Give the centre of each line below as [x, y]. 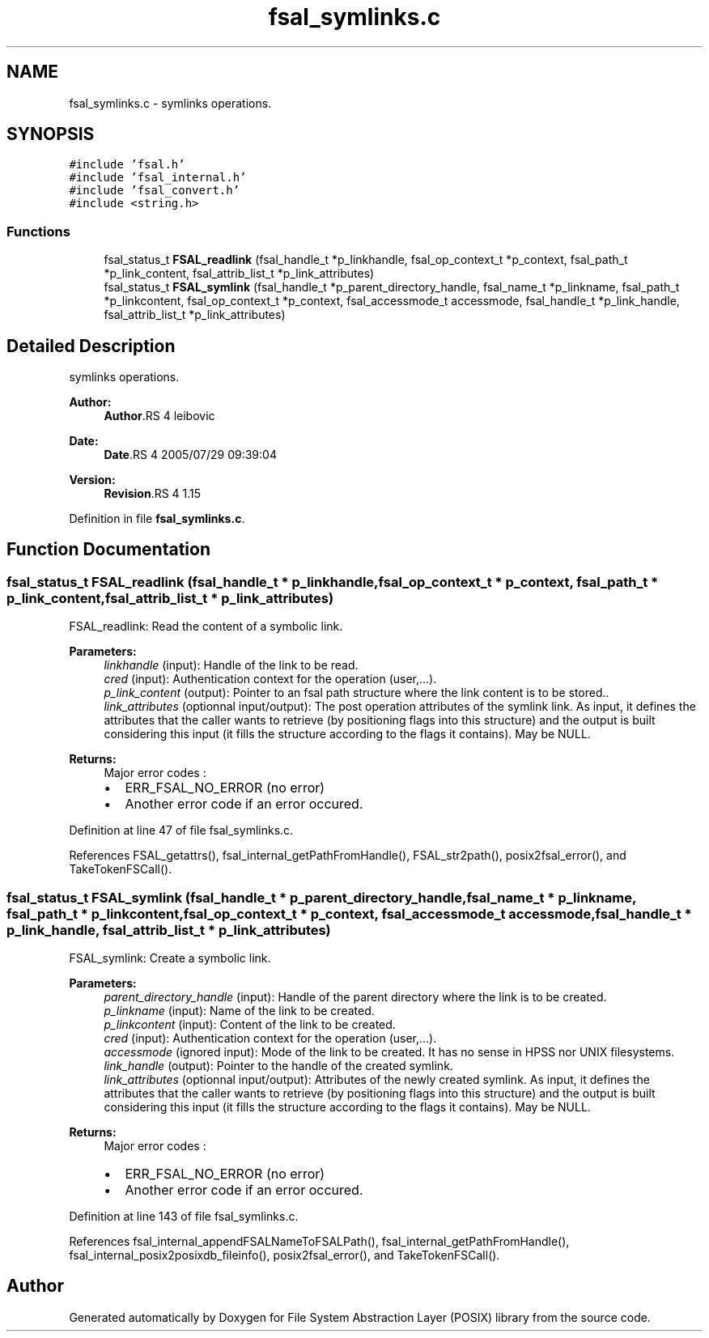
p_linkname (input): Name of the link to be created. [239, 1011]
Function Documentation [108, 550]
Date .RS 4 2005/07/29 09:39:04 [190, 455]
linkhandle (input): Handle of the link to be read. [231, 665]
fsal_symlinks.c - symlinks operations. [170, 103]
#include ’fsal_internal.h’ [158, 178]
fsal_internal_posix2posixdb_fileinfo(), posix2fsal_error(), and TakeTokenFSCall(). [284, 1255]
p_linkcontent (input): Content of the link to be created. [250, 1024]
